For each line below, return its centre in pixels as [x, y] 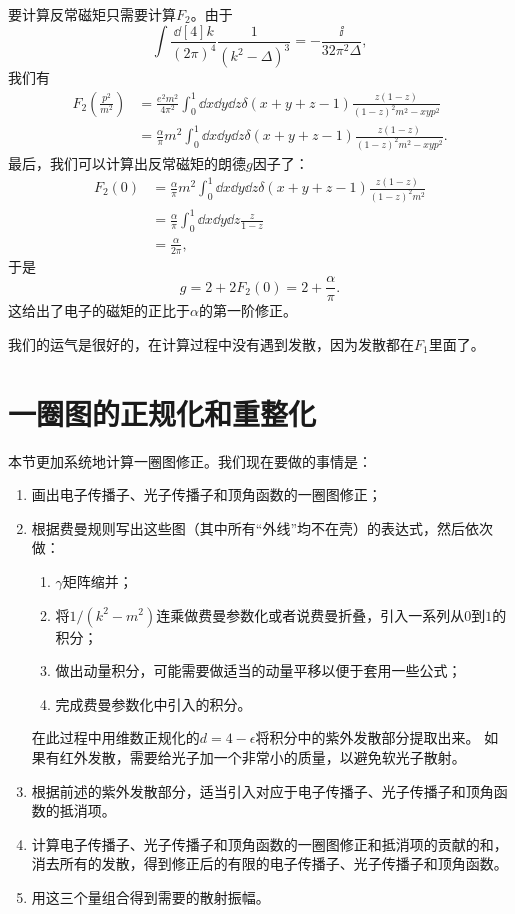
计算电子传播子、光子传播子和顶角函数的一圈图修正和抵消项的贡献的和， [269, 843]
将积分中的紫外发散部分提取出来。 [367, 737]
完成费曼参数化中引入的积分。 [153, 703]
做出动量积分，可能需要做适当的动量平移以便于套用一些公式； [258, 670]
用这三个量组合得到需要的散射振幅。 [150, 896]
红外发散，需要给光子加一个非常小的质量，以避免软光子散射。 [262, 756]
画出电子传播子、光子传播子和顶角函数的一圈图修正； [206, 494]
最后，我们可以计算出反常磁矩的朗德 [127, 162]
